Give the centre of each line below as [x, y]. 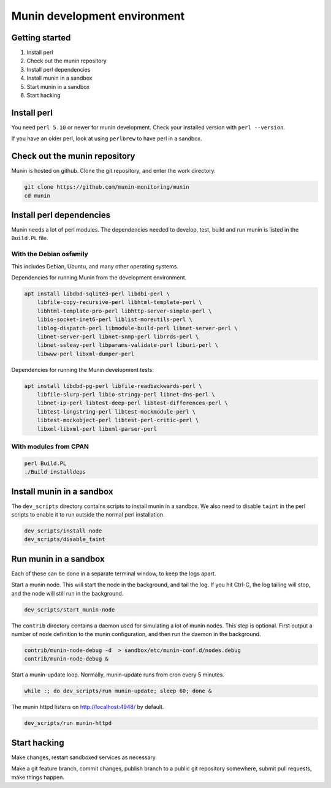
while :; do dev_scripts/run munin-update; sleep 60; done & [118, 691]
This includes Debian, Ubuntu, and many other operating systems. [95, 266]
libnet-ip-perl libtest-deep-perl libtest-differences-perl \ [132, 403]
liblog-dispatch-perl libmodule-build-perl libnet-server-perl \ [137, 328]
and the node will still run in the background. [67, 593]
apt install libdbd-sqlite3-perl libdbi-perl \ [97, 294]
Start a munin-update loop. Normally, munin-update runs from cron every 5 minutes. [118, 675]
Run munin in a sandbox [58, 559]
